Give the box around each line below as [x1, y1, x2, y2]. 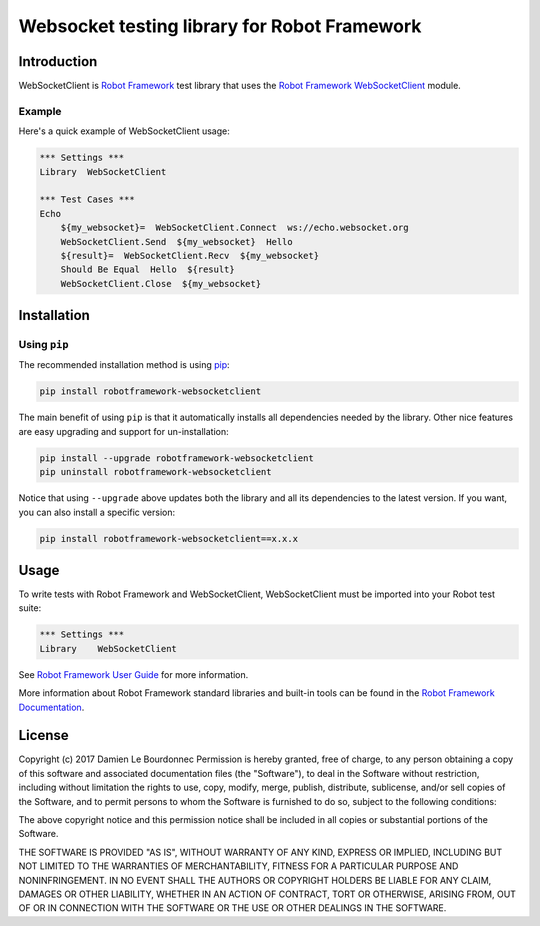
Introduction [18, 53, 98, 70]
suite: [18, 602, 42, 614]
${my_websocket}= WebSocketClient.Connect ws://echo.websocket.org [60, 222, 409, 234]
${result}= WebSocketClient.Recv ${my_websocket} [60, 250, 320, 261]
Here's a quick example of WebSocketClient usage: [18, 125, 230, 137]
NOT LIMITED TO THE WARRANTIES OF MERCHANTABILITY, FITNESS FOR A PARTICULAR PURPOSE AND [18, 860, 459, 872]
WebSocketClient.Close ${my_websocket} [60, 278, 262, 289]
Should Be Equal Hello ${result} [60, 264, 235, 275]
